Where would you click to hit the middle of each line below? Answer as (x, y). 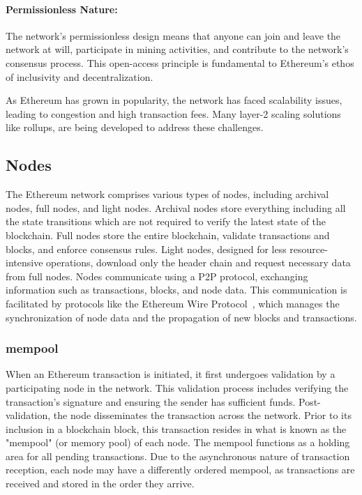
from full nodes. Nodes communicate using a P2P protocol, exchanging (157, 276)
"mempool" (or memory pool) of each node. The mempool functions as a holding (178, 442)
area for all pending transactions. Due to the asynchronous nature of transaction (178, 456)
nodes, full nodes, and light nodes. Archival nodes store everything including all (176, 207)
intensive (24, 262)
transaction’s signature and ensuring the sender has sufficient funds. (151, 401)
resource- (309, 249)
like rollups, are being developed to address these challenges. (135, 127)
